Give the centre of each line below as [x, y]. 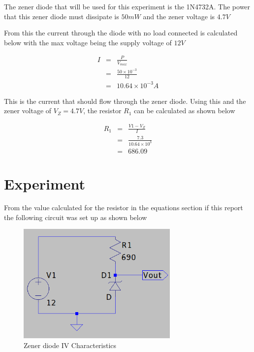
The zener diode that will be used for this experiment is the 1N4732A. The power [127, 6]
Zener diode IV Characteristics [70, 345]
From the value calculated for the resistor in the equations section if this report [124, 207]
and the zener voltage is [179, 16]
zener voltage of [28, 111]
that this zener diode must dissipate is [62, 16]
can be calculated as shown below [185, 111]
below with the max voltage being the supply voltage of [88, 42]
